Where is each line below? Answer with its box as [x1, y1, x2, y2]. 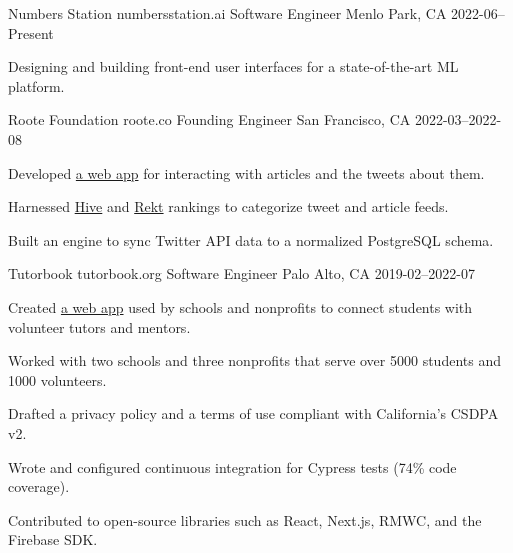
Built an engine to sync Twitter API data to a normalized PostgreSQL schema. [8, 229, 494, 250]
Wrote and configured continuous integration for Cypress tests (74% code [8, 456, 457, 477]
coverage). [8, 476, 70, 497]
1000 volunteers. [8, 369, 107, 390]
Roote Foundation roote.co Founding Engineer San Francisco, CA [8, 109, 411, 130]
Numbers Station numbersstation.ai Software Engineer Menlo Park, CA [8, 3, 447, 23]
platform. [8, 75, 65, 96]
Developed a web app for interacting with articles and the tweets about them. [8, 162, 485, 183]
